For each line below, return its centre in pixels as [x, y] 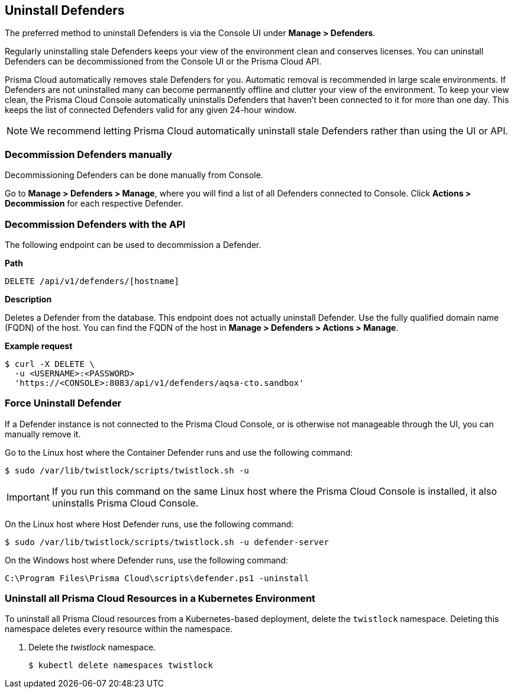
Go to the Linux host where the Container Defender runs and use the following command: [179, 452]
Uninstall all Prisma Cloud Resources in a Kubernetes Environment [160, 599]
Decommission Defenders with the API [95, 224]
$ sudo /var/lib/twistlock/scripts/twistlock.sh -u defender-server [167, 542]
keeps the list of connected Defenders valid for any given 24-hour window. [151, 110]
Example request [39, 346]
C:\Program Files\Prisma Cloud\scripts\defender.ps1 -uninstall [157, 578]
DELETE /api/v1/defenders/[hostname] [92, 281]
